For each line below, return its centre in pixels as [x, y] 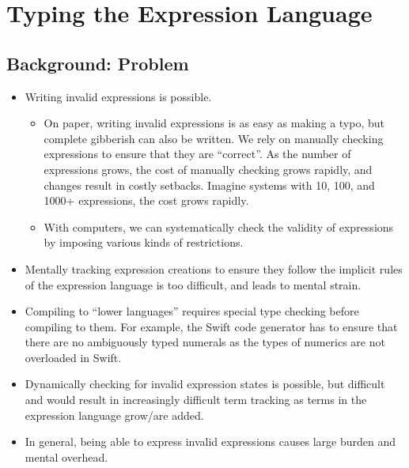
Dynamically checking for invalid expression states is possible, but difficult [205, 384]
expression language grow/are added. [114, 415]
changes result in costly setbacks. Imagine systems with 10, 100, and [209, 185]
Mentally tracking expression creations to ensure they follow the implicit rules [214, 268]
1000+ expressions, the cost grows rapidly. [146, 200]
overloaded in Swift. [73, 357]
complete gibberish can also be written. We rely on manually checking [214, 138]
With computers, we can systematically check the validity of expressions [219, 226]
